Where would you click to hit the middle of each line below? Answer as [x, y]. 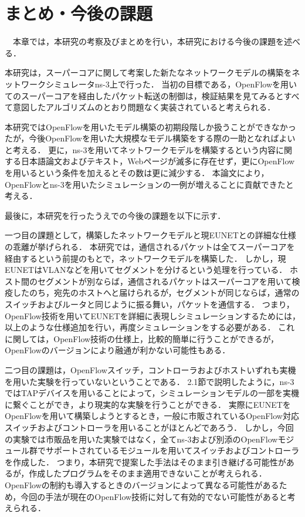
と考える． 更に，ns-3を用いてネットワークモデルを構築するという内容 [140, 149]
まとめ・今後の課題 [79, 13]
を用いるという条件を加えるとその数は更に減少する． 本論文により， [137, 173]
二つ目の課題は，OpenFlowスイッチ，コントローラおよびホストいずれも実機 [150, 369]
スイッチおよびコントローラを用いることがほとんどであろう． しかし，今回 [149, 427]
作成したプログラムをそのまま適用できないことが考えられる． [148, 473]
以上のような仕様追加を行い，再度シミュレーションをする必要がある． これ [150, 327]
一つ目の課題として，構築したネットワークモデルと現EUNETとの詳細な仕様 [150, 235]
